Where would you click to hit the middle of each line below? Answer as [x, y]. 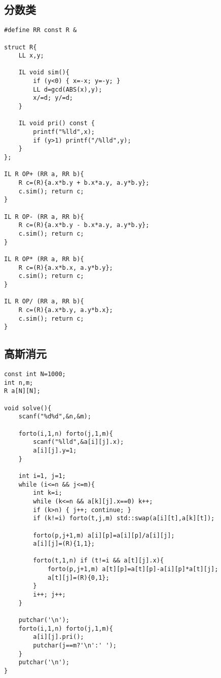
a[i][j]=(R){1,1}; [64, 544]
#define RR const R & [41, 30]
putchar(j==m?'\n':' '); [75, 646]
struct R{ [21, 47]
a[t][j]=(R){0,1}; [78, 577]
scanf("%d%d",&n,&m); [55, 417]
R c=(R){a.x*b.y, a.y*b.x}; [66, 310]
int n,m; [19, 383]
